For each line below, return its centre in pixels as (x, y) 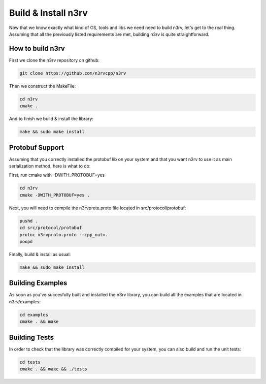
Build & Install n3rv (49, 13)
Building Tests (32, 337)
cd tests (30, 362)
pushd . (29, 221)
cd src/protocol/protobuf (51, 228)
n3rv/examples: (25, 302)
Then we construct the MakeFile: (42, 86)
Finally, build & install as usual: (40, 254)
